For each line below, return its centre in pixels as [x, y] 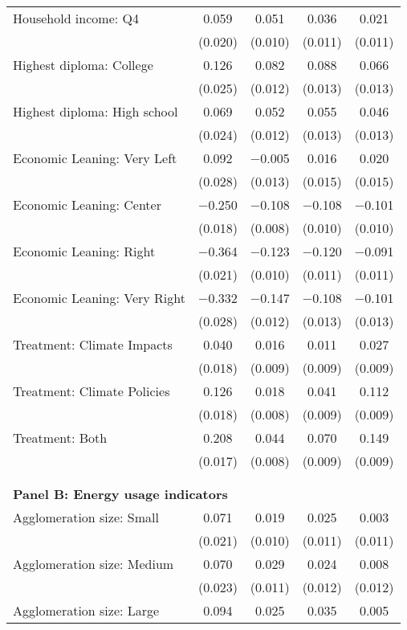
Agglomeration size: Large [86, 610]
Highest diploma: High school [96, 111]
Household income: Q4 [76, 18]
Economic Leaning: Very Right [99, 298]
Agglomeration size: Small [86, 517]
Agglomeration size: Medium [94, 564]
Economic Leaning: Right [84, 251]
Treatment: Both [60, 438]
